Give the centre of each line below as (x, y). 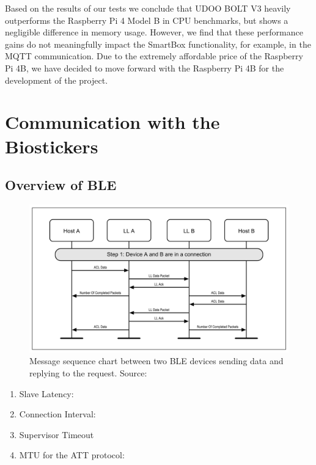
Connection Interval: (57, 414)
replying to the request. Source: (88, 372)
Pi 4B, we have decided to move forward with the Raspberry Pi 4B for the (145, 68)
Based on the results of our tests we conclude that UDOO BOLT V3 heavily (148, 8)
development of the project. (57, 80)
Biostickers (52, 146)
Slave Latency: (46, 393)
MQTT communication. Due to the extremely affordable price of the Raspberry (154, 56)
